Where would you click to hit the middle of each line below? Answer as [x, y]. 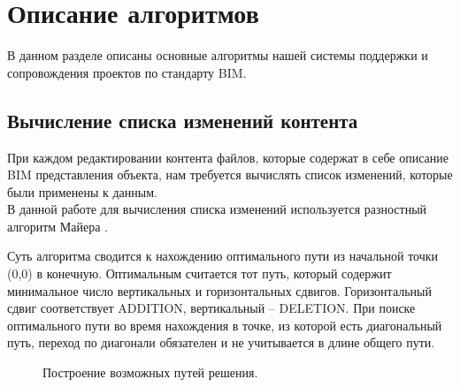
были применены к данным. [82, 191]
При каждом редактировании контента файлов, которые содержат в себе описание [228, 157]
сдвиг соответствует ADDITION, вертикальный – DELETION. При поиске [211, 308]
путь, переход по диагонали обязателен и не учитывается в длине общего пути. [221, 342]
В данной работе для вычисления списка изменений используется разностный [217, 209]
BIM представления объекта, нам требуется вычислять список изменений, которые [230, 175]
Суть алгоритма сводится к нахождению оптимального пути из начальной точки [223, 256]
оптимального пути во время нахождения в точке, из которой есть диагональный [225, 325]
